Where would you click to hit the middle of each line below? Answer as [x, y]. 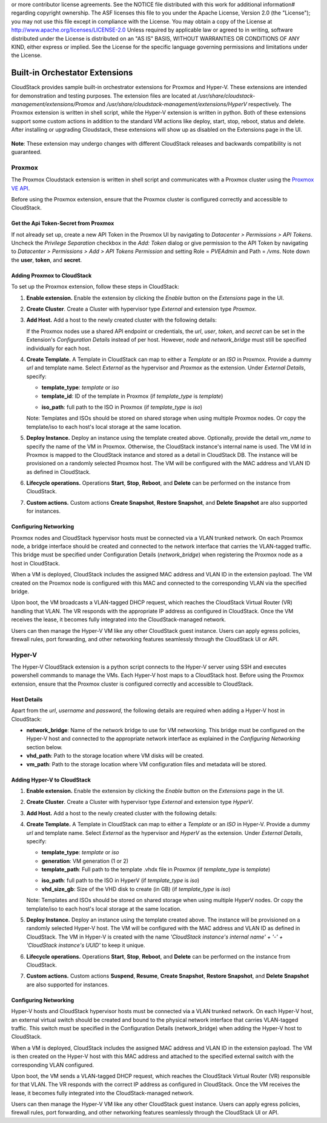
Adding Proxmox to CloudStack [51, 275]
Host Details [27, 699]
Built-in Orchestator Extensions [72, 73]
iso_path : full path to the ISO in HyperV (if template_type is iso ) [121, 880]
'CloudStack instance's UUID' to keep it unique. [86, 945]
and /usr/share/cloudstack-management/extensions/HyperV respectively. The [194, 104]
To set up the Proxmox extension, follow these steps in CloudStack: [95, 287]
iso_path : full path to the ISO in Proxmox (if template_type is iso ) [122, 407]
